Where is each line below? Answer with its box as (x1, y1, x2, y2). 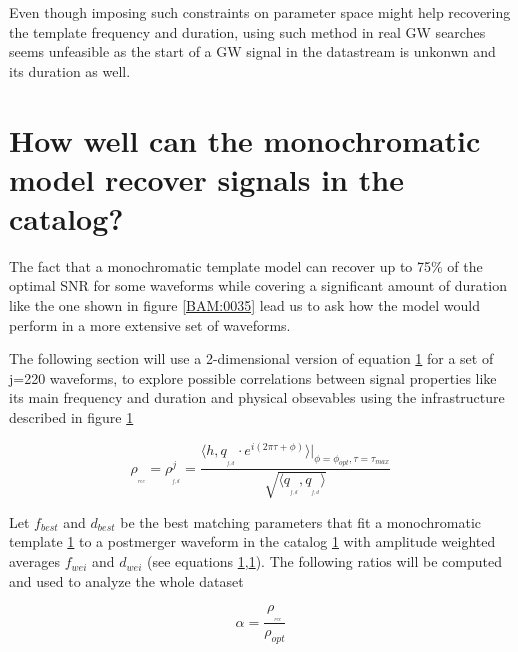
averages (9, 551, 61, 572)
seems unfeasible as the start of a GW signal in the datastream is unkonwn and (9, 41, 496, 62)
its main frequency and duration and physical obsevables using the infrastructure (9, 387, 505, 408)
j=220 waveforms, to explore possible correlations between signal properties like (9, 367, 497, 388)
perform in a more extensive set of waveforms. (9, 314, 291, 335)
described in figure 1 (9, 407, 134, 428)
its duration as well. (9, 60, 131, 81)
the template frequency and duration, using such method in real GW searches (9, 21, 486, 42)
